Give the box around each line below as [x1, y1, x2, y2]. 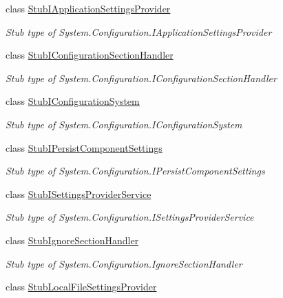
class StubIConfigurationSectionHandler [6, 48, 174, 62]
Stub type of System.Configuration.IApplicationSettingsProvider [6, 24, 272, 39]
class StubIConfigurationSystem [6, 94, 140, 108]
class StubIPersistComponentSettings [6, 140, 163, 155]
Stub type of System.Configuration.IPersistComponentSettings [6, 163, 265, 178]
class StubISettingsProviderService [6, 186, 151, 201]
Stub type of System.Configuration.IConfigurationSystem [6, 117, 242, 131]
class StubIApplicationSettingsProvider [6, 1, 171, 15]
